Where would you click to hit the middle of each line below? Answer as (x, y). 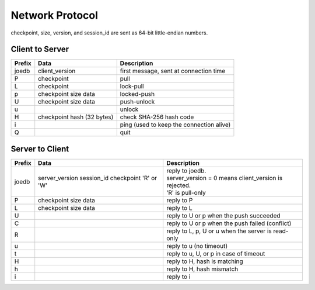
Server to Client (40, 149)
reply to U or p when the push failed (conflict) (229, 223)
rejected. (178, 185)
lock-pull (132, 87)
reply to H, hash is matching (205, 261)
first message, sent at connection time (173, 71)
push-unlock (137, 102)
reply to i (178, 277)
